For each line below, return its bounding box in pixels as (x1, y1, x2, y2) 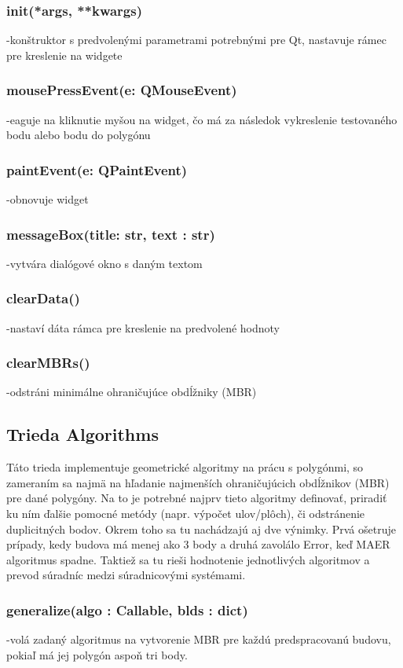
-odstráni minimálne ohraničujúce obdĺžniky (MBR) (6, 384, 257, 400)
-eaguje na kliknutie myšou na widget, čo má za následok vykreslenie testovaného (6, 111, 398, 127)
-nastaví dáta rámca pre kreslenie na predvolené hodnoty (6, 319, 280, 336)
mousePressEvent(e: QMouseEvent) (6, 80, 237, 100)
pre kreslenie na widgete (6, 46, 123, 63)
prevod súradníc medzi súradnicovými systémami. (6, 567, 246, 583)
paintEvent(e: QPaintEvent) (6, 160, 188, 179)
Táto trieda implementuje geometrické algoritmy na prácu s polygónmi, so (6, 459, 364, 475)
